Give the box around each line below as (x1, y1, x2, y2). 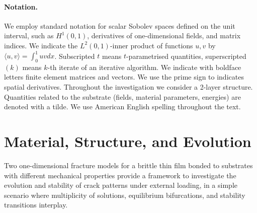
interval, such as (4, 30, 54, 41)
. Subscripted (54, 50, 95, 61)
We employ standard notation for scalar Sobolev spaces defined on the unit (4, 20, 235, 31)
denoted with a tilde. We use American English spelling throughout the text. (4, 101, 241, 112)
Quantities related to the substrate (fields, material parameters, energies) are (4, 91, 241, 102)
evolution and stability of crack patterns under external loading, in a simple (4, 180, 237, 190)
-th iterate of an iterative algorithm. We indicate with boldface (47, 61, 241, 72)
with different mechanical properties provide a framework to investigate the (4, 170, 236, 180)
